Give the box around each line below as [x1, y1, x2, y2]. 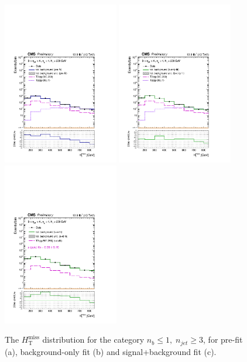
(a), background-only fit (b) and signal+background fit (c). [5, 345, 217, 357]
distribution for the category [42, 333, 145, 346]
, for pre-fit [203, 333, 243, 346]
